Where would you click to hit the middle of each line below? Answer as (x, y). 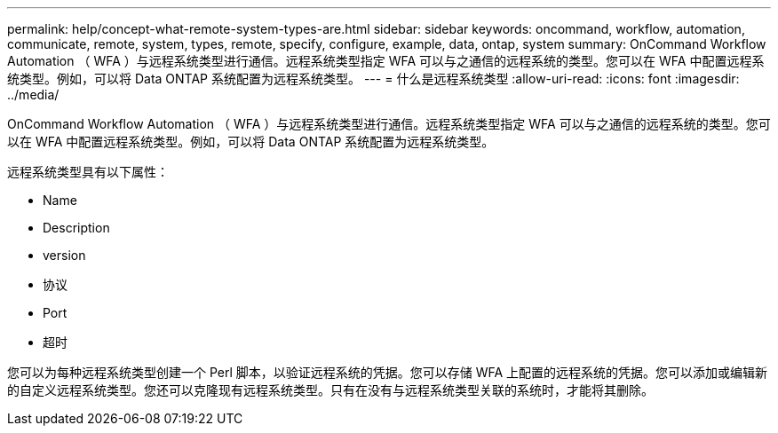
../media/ (33, 94)
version (64, 255)
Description (76, 228)
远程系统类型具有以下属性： (88, 172)
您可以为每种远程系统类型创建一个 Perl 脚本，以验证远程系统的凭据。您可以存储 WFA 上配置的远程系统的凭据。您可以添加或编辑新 (388, 372)
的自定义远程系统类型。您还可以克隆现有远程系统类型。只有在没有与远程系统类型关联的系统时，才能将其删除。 (330, 390)
